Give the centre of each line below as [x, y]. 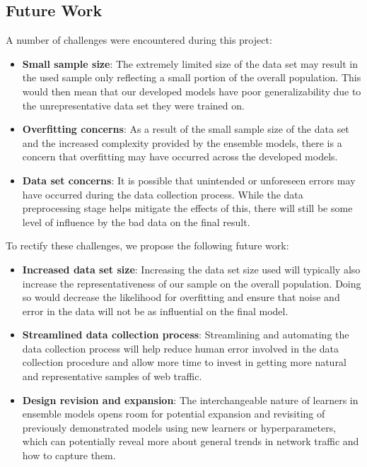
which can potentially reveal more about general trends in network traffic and [191, 441]
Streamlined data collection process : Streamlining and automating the [186, 335]
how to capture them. [69, 455]
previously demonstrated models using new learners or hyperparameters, [179, 427]
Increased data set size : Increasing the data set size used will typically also [191, 269]
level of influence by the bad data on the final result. [136, 221]
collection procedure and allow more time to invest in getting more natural [184, 362]
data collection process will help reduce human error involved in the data [180, 348]
